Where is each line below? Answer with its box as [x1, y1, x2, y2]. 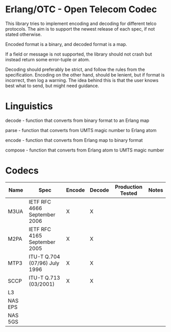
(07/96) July [28, 259, 60, 266]
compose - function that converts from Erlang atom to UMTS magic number [5, 147, 164, 153]
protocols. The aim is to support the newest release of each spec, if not [5, 25, 155, 32]
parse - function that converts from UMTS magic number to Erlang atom [5, 127, 157, 133]
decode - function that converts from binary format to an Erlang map [5, 117, 150, 123]
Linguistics [5, 100, 53, 112]
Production [115, 183, 142, 190]
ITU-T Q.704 [28, 253, 60, 260]
